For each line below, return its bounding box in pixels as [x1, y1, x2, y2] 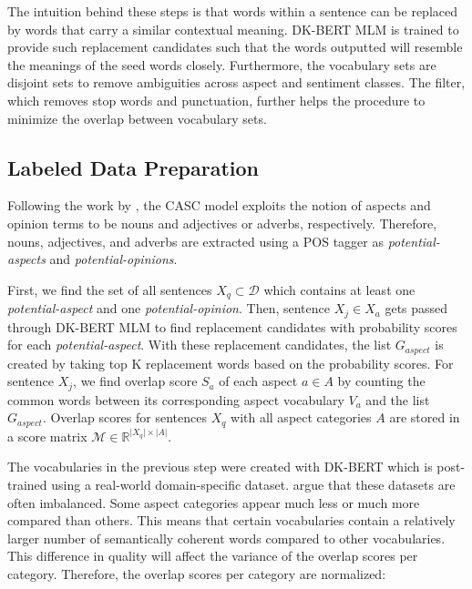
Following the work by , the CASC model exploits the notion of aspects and [7, 196, 431, 215]
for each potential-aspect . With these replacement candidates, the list [7, 335, 392, 354]
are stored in [389, 408, 460, 427]
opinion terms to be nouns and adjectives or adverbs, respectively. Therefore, [7, 213, 437, 232]
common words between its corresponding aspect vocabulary [7, 390, 344, 409]
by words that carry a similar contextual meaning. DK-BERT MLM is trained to [7, 19, 459, 38]
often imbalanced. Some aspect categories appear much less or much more [7, 493, 420, 512]
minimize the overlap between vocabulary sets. [7, 108, 267, 127]
